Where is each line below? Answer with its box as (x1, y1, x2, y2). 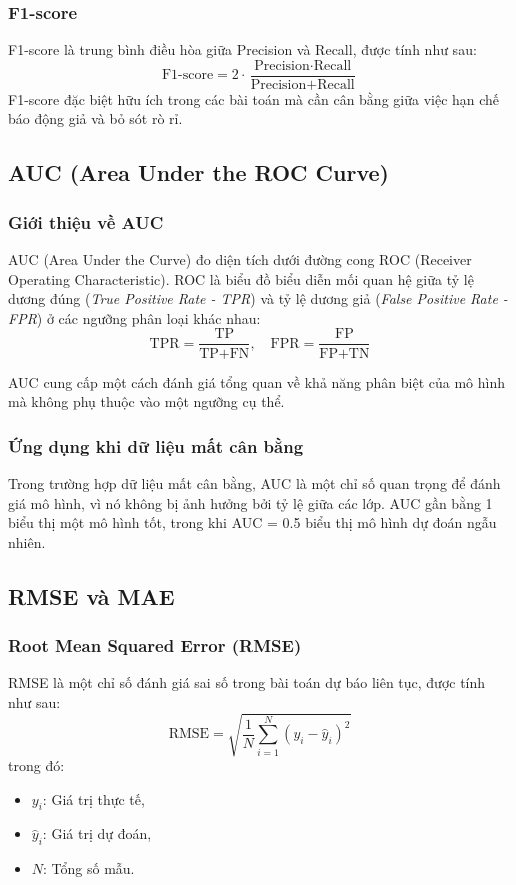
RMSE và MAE (8, 580, 175, 611)
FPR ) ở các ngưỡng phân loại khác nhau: (8, 307, 261, 328)
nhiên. (8, 531, 46, 552)
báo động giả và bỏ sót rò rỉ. (8, 108, 183, 129)
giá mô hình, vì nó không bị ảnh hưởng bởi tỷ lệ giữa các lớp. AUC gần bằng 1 (8, 492, 493, 513)
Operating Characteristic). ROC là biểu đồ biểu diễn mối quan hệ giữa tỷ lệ (8, 268, 474, 289)
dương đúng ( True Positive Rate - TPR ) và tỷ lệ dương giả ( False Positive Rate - (8, 288, 508, 309)
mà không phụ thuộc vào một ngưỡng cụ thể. (8, 391, 285, 412)
